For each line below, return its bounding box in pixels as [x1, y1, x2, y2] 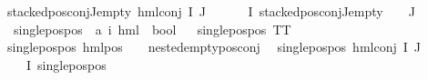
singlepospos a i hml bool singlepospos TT [13, 19, 291, 38]
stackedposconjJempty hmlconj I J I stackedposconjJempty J [7, 2, 415, 20]
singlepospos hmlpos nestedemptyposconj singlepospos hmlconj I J [7, 37, 421, 56]
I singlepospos [25, 55, 107, 74]
